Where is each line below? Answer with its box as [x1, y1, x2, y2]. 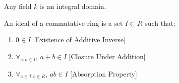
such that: [145, 17, 176, 28]
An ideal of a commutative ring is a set [4, 17, 123, 28]
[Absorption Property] [70, 68, 137, 79]
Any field [4, 1, 32, 11]
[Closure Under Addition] [69, 51, 146, 61]
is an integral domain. [40, 1, 106, 11]
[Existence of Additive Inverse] [33, 34, 125, 45]
